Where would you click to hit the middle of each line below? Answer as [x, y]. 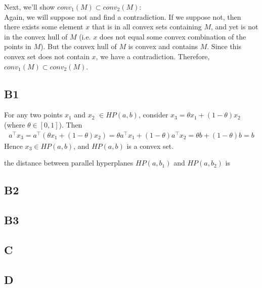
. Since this [224, 46]
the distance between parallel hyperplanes [69, 163]
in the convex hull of [36, 36]
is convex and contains [163, 46]
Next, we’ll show [30, 7]
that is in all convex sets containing [147, 27]
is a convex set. [150, 146]
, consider [153, 115]
